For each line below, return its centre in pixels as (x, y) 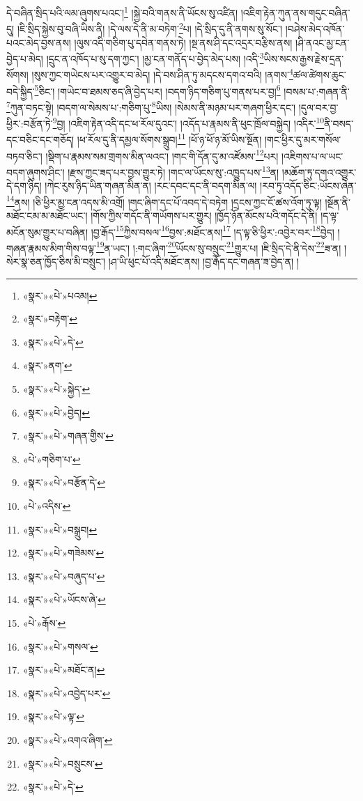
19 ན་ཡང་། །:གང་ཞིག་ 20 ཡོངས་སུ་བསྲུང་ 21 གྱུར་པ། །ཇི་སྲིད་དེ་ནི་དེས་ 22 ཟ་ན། (218, 247)
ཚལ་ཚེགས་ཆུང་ (319, 75)
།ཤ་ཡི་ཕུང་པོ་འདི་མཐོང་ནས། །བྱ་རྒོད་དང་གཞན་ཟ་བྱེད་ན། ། (203, 262)
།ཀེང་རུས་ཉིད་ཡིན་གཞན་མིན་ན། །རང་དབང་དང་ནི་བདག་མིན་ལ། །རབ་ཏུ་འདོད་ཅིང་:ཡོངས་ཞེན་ (201, 186)
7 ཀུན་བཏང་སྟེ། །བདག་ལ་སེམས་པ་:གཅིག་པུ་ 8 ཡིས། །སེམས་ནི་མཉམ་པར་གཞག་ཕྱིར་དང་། (151, 106)
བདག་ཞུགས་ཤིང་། (36, 172)
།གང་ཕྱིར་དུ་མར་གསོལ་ (303, 139)
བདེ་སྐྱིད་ (21, 91)
